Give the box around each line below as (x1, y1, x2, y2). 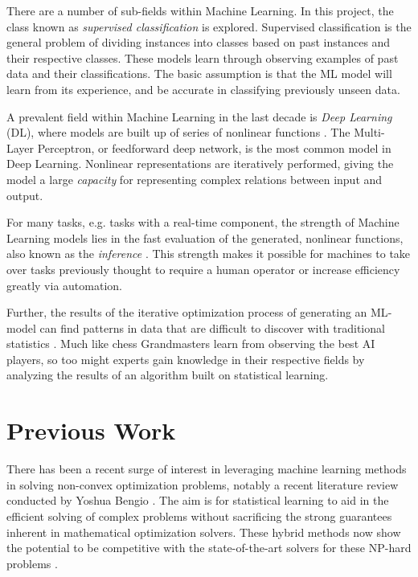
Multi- (354, 124, 385, 141)
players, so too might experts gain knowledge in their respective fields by (6, 350, 365, 367)
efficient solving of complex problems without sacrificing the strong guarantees (6, 507, 392, 524)
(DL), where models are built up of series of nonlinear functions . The (6, 124, 350, 141)
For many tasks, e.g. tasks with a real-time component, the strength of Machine (6, 214, 400, 231)
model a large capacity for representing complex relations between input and (6, 170, 383, 187)
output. (6, 186, 43, 203)
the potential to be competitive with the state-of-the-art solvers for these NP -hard (6, 539, 412, 556)
